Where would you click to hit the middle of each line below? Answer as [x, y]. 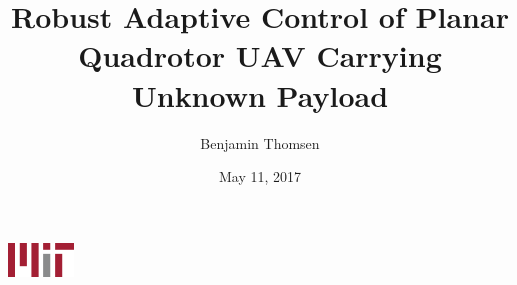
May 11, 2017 [260, 176]
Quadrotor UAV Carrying [260, 55]
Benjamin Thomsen [260, 142]
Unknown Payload [260, 94]
